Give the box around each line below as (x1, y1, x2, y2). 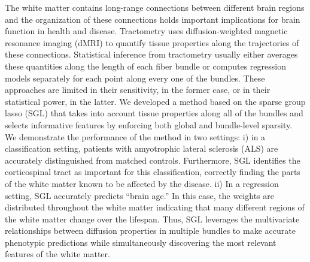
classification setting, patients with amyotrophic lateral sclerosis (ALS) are (5, 142, 278, 155)
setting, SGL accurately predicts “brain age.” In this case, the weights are (5, 189, 274, 201)
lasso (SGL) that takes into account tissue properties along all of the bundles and (5, 107, 303, 119)
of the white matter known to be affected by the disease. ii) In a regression (5, 177, 279, 189)
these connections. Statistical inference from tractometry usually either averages (5, 48, 298, 61)
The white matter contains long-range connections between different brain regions (5, 1, 305, 13)
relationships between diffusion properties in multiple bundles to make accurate (5, 224, 296, 237)
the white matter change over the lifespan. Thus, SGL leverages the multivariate (5, 212, 300, 225)
